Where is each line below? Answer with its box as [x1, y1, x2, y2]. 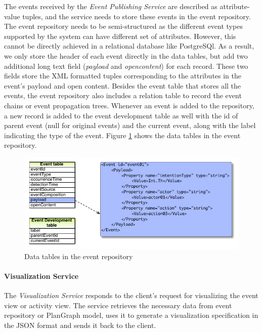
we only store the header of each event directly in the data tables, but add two [4, 50, 248, 61]
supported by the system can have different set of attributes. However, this [4, 30, 236, 41]
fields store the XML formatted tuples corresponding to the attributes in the [4, 70, 242, 81]
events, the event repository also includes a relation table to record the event [4, 90, 242, 101]
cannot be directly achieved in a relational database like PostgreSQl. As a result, [4, 40, 254, 51]
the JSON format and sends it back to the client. [4, 319, 156, 330]
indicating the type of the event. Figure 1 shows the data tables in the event [4, 130, 241, 140]
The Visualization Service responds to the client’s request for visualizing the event [4, 290, 258, 301]
